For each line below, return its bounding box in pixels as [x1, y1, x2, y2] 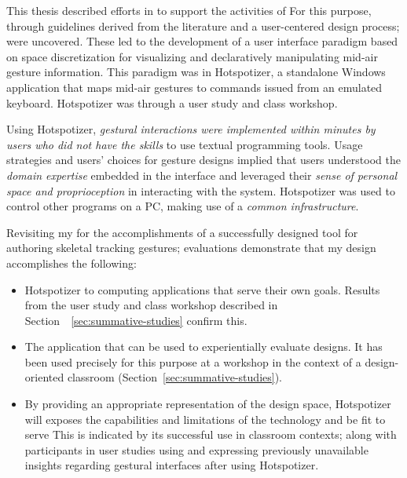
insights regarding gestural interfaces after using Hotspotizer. [24, 457, 319, 473]
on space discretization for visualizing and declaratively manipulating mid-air [6, 48, 378, 64]
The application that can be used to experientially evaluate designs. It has [24, 338, 383, 355]
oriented [24, 369, 64, 385]
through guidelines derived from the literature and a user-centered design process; [6, 17, 400, 34]
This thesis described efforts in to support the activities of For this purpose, [6, 2, 372, 18]
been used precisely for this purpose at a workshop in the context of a [24, 353, 361, 370]
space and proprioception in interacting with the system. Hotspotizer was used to [6, 182, 395, 199]
